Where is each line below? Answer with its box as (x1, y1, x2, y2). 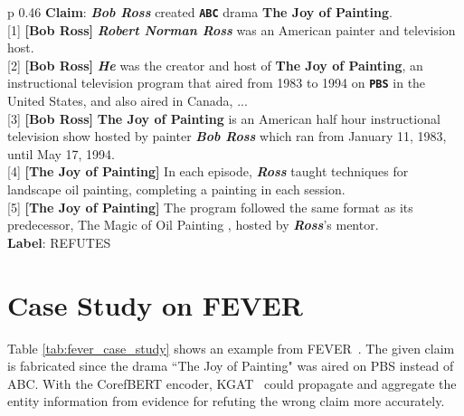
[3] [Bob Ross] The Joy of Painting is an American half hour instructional (7, 109, 440, 128)
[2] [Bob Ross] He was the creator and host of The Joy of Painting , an (7, 55, 423, 74)
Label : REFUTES (7, 232, 111, 251)
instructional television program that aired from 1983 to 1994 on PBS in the (7, 73, 426, 92)
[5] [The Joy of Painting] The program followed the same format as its (7, 197, 413, 216)
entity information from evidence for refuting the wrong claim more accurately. (7, 392, 445, 411)
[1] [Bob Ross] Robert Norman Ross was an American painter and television (7, 20, 456, 39)
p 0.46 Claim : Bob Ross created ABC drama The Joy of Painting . (7, 3, 393, 21)
